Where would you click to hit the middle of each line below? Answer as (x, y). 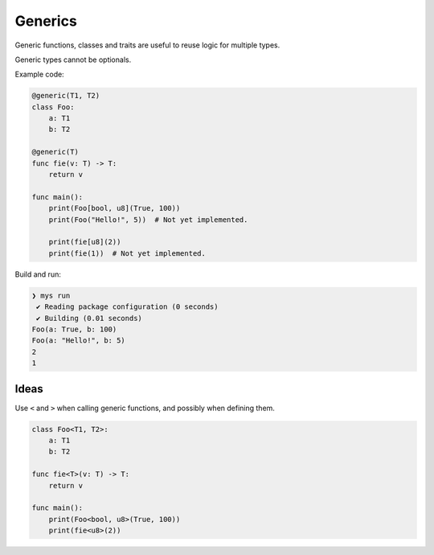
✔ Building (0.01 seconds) (89, 318)
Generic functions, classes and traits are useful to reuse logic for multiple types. (147, 45)
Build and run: (38, 274)
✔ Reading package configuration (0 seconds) (127, 307)
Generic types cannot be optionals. (73, 60)
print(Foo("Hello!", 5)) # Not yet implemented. (148, 220)
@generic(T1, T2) (66, 96)
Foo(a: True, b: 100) (74, 329)
